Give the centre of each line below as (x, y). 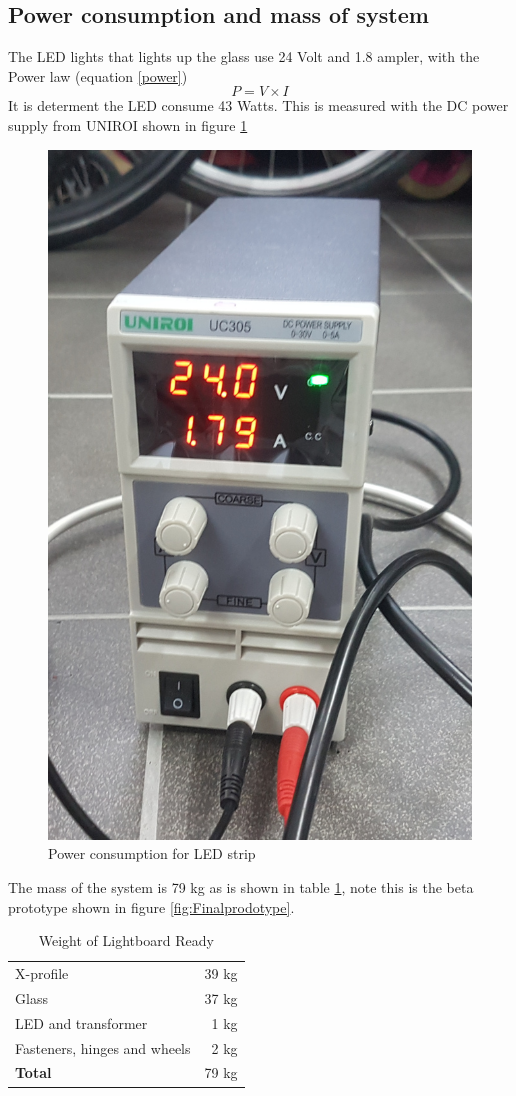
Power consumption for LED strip (152, 853)
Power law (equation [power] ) (98, 75)
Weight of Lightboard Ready (126, 940)
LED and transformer (81, 1022)
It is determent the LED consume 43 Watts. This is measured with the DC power (258, 105)
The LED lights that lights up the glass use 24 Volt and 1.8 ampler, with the (244, 56)
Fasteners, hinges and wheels (103, 1047)
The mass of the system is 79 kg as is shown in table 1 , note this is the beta (241, 887)
